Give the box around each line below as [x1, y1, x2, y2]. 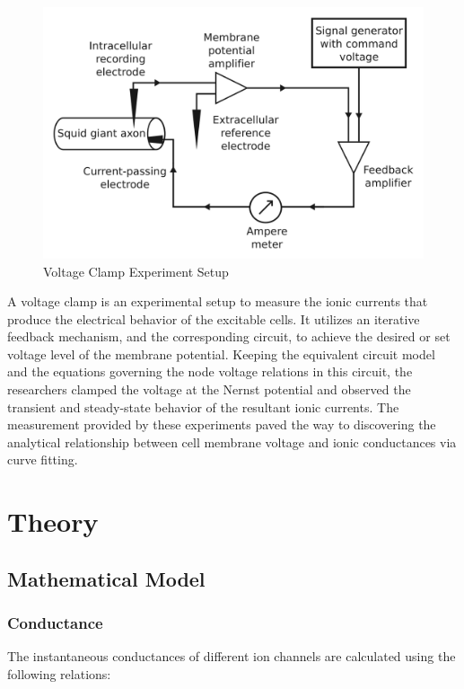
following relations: [7, 665, 111, 683]
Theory [7, 503, 99, 540]
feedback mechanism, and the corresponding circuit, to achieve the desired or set [7, 327, 451, 346]
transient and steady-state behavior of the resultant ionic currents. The [7, 397, 399, 416]
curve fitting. [7, 450, 78, 469]
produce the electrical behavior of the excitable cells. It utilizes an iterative [7, 309, 420, 328]
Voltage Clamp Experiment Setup [43, 261, 229, 280]
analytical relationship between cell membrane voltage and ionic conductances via [7, 432, 457, 451]
